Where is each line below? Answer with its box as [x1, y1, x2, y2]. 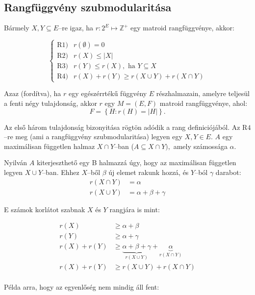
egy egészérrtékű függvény [68, 88, 147, 98]
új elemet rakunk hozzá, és [108, 167, 189, 177]
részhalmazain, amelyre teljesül [156, 88, 250, 98]
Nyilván [4, 157, 27, 168]
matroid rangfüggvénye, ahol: [159, 98, 248, 108]
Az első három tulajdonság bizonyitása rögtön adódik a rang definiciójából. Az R [4, 122, 248, 132]
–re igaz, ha [58, 23, 94, 33]
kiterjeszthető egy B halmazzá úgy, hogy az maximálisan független [36, 157, 236, 168]
